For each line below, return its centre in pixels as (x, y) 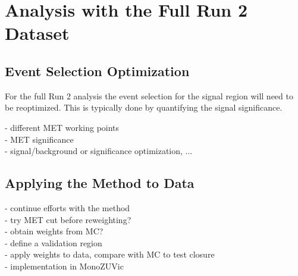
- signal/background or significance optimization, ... (99, 151)
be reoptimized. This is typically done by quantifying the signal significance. (144, 107)
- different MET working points (62, 127)
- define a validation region (54, 242)
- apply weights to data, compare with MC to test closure (110, 254)
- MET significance (39, 139)
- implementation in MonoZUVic (64, 266)
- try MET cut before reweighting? (68, 219)
